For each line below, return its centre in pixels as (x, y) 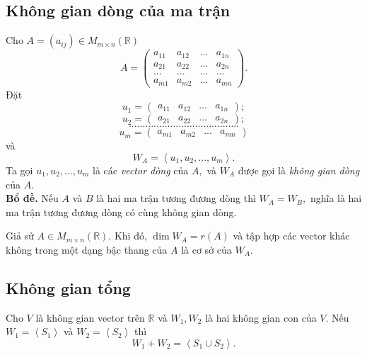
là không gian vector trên (90, 317)
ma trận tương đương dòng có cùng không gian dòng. (121, 212)
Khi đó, (130, 236)
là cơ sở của (206, 249)
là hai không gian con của (261, 317)
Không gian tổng (68, 287)
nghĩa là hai (336, 198)
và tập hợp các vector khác (291, 236)
